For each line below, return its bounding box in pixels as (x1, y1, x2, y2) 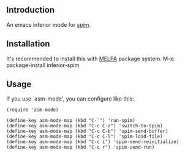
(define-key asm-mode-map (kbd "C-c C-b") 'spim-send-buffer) (6, 128, 168, 135)
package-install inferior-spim (6, 61, 80, 69)
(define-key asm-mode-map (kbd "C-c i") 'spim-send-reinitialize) (6, 139, 179, 145)
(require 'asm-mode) (6, 107, 59, 113)
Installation (6, 39, 50, 49)
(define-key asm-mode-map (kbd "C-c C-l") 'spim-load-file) (6, 133, 164, 140)
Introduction (6, 5, 55, 15)
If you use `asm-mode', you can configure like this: (6, 95, 135, 102)
